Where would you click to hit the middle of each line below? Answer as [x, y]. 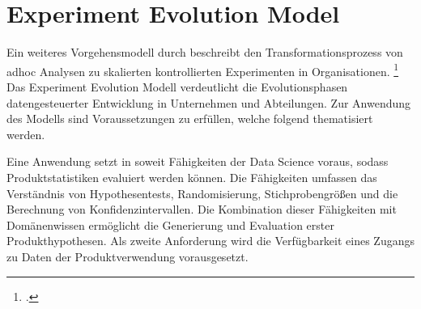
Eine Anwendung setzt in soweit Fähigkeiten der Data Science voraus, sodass [198, 161]
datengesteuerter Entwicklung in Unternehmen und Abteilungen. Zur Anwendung [209, 102]
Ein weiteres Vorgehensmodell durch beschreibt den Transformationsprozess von [205, 52]
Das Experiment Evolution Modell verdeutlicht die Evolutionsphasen [177, 86]
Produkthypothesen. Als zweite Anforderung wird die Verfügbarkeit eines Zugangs [211, 241]
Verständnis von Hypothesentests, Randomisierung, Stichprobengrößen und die [202, 193]
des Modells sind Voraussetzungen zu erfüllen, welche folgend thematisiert [190, 119]
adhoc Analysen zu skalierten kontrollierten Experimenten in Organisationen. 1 [203, 70]
